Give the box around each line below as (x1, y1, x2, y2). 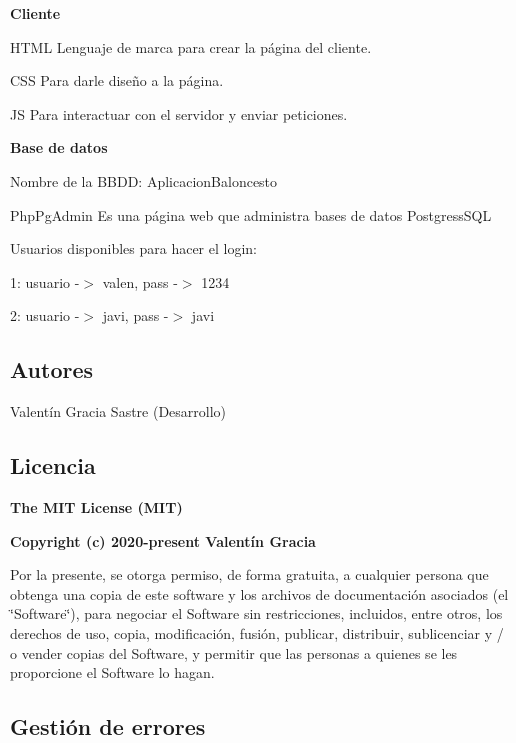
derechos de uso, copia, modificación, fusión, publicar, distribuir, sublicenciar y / (10, 622, 504, 643)
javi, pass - (102, 305, 169, 326)
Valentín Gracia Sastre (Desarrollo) (10, 401, 227, 422)
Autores (10, 354, 94, 385)
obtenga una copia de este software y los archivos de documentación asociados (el (10, 583, 509, 604)
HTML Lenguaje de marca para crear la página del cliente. (10, 36, 372, 57)
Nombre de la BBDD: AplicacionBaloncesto (10, 170, 278, 191)
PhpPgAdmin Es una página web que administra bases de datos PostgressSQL (10, 204, 492, 225)
